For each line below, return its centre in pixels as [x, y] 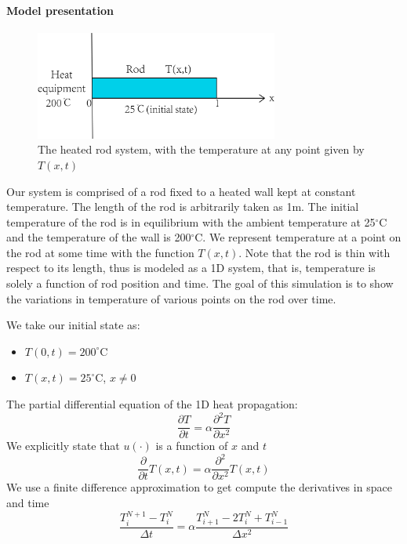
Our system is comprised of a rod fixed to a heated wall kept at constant [181, 191]
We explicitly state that [63, 446]
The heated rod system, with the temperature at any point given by [201, 149]
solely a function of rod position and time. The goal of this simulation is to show [200, 283]
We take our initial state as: [73, 325]
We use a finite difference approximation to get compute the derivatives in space [199, 487]
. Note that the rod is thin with [314, 252]
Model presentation [60, 10]
